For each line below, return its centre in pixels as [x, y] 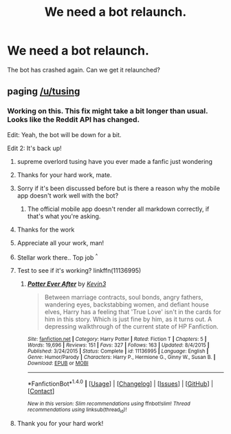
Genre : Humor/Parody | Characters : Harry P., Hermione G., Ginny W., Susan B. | [121, 358]
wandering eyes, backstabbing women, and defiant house [127, 304]
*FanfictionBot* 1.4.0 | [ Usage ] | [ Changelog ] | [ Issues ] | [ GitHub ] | [120, 383]
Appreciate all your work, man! [60, 242]
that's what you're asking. [64, 216]
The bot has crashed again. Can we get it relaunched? [84, 70]
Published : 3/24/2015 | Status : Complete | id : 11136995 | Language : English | [118, 351]
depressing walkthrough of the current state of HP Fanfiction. [131, 327]
